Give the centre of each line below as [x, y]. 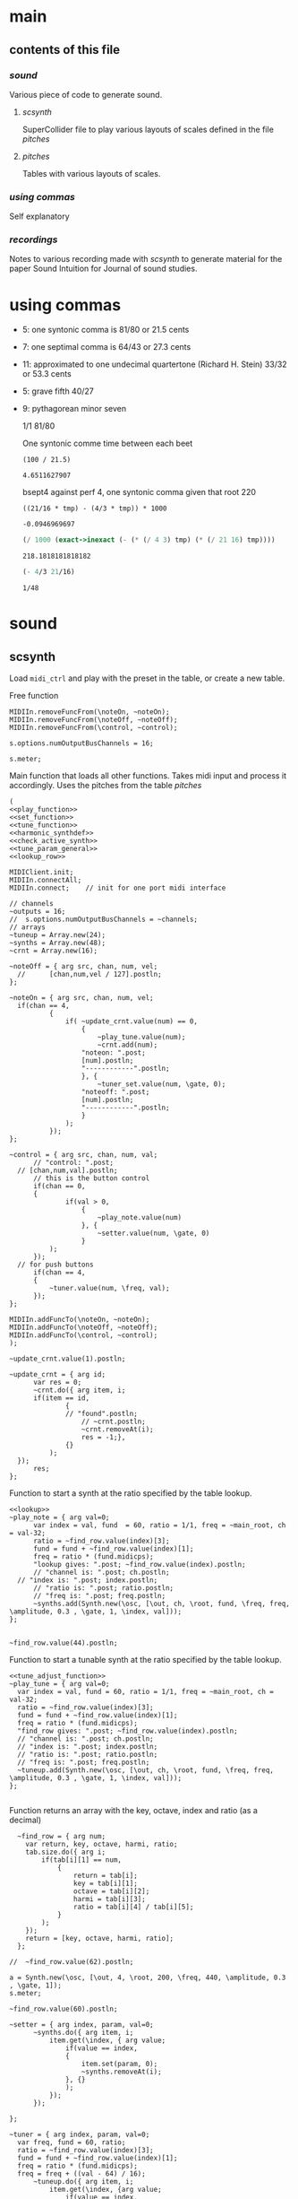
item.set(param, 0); [119, 2064]
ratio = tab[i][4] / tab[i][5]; [133, 1908]
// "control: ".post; [73, 1163]
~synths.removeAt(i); [122, 2072]
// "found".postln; [102, 1414]
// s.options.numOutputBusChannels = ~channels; [104, 920]
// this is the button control [91, 1178]
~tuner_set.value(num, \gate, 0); [162, 1084]
